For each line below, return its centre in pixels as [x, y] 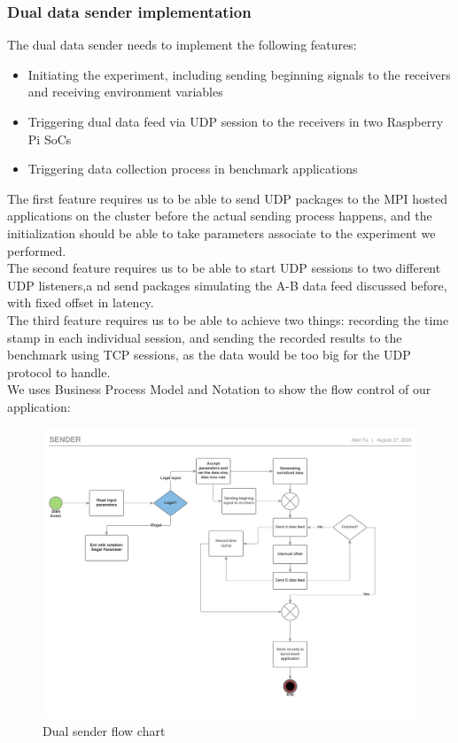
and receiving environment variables [125, 92]
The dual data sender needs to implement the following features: [182, 45]
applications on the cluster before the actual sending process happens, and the [220, 216]
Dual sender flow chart [104, 730]
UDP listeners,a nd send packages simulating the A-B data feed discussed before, [227, 285]
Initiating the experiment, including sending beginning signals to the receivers [239, 74]
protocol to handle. [59, 371]
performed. [37, 250]
